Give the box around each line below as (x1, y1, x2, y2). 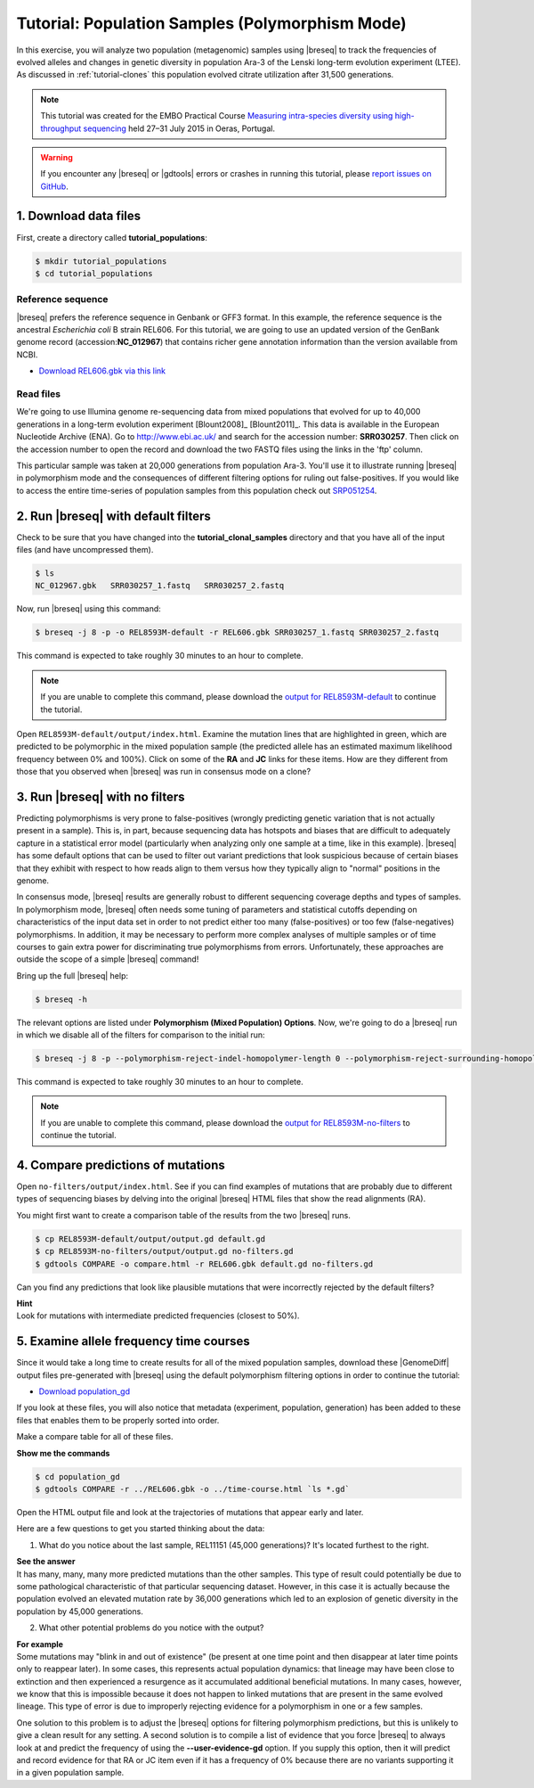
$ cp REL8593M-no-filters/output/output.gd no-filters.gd (35, 1246, 294, 1257)
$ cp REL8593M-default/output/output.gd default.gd (35, 1234, 266, 1243)
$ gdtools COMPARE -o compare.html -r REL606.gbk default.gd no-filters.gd (35, 1259, 374, 1269)
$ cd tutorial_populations (35, 268, 153, 278)
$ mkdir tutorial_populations (35, 256, 167, 267)
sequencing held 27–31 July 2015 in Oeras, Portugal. (83, 123, 276, 134)
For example (16, 1638, 64, 1649)
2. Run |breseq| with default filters (16, 508, 211, 523)
